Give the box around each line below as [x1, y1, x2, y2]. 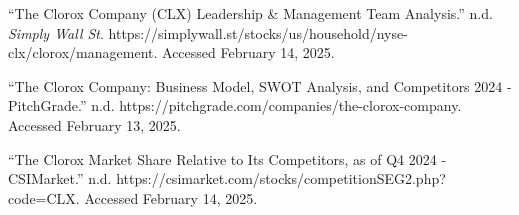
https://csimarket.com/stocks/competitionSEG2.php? [116, 168, 446, 189]
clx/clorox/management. [8, 42, 158, 63]
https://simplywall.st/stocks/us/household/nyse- [108, 22, 408, 43]
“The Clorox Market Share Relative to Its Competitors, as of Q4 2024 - [8, 148, 447, 169]
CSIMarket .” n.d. [8, 168, 112, 189]
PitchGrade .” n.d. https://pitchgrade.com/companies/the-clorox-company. [8, 95, 462, 116]
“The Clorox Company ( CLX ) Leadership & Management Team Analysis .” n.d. [8, 3, 493, 23]
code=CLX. [8, 187, 80, 208]
